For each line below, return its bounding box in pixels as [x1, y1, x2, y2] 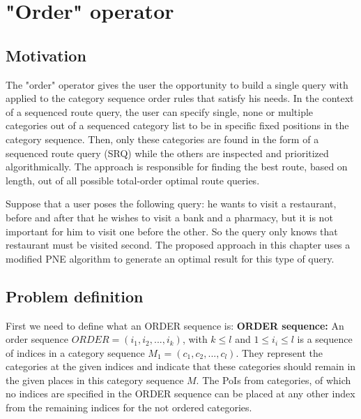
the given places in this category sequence [6, 372, 184, 387]
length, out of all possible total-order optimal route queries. [6, 172, 260, 187]
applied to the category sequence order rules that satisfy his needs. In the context [6, 91, 354, 105]
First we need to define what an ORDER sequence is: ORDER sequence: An [6, 318, 344, 332]
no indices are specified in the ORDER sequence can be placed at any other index [6, 386, 355, 401]
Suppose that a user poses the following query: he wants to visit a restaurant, [6, 196, 337, 211]
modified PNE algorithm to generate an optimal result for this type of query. [6, 251, 335, 265]
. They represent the [236, 345, 323, 360]
